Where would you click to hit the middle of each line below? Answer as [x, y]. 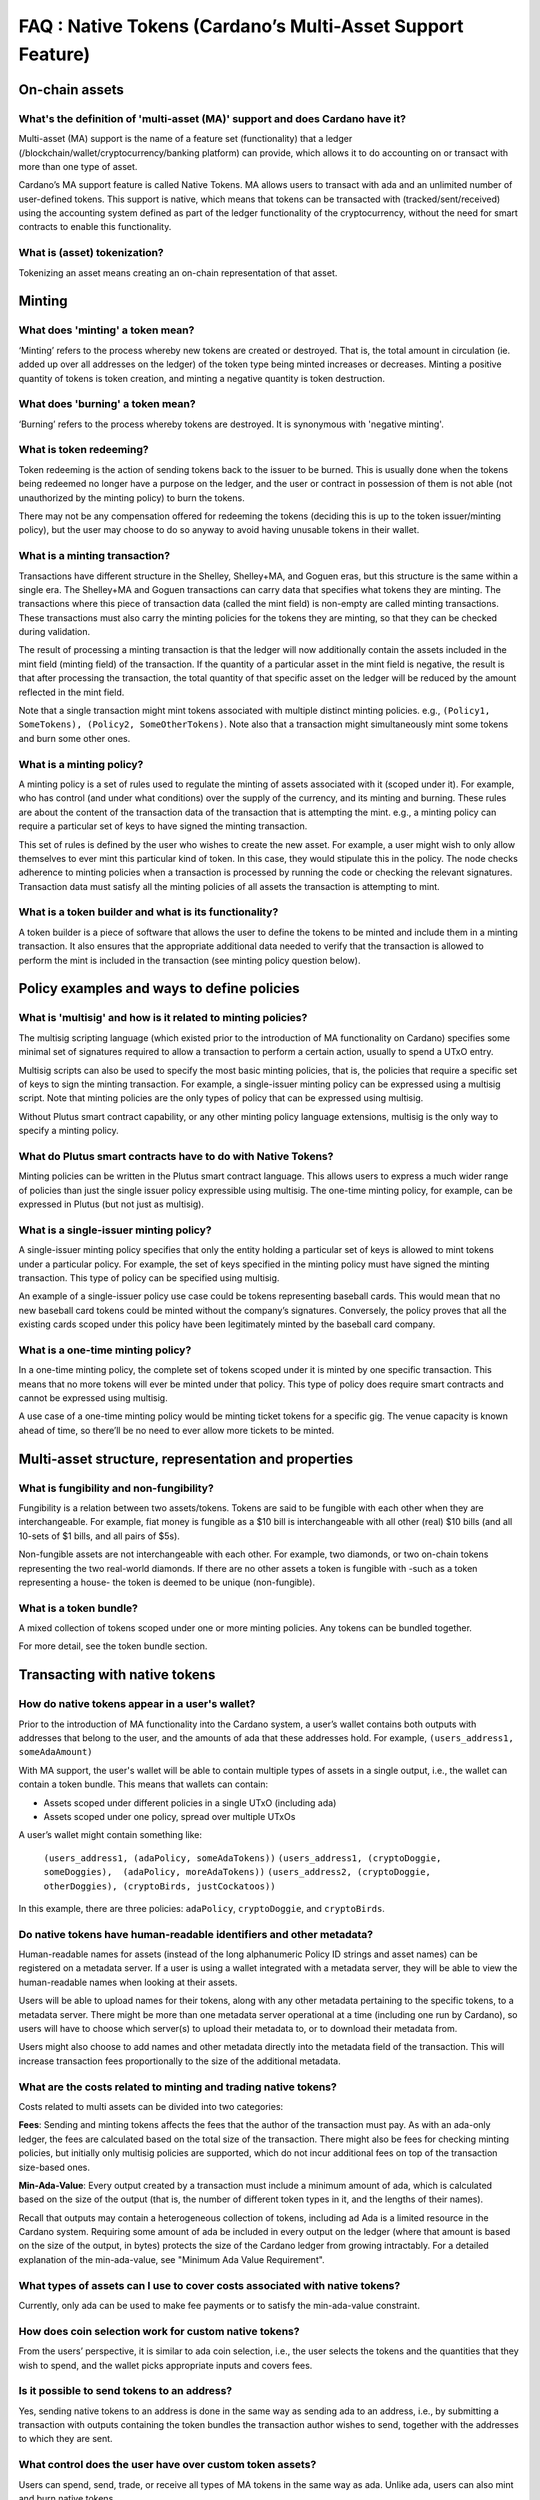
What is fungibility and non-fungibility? [116, 1488]
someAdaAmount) [56, 1752]
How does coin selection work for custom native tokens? [159, 2331]
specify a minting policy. [68, 1131]
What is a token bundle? [78, 1608]
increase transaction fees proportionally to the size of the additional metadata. [179, 2061]
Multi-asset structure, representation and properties [186, 1458]
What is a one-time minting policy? [105, 1350]
